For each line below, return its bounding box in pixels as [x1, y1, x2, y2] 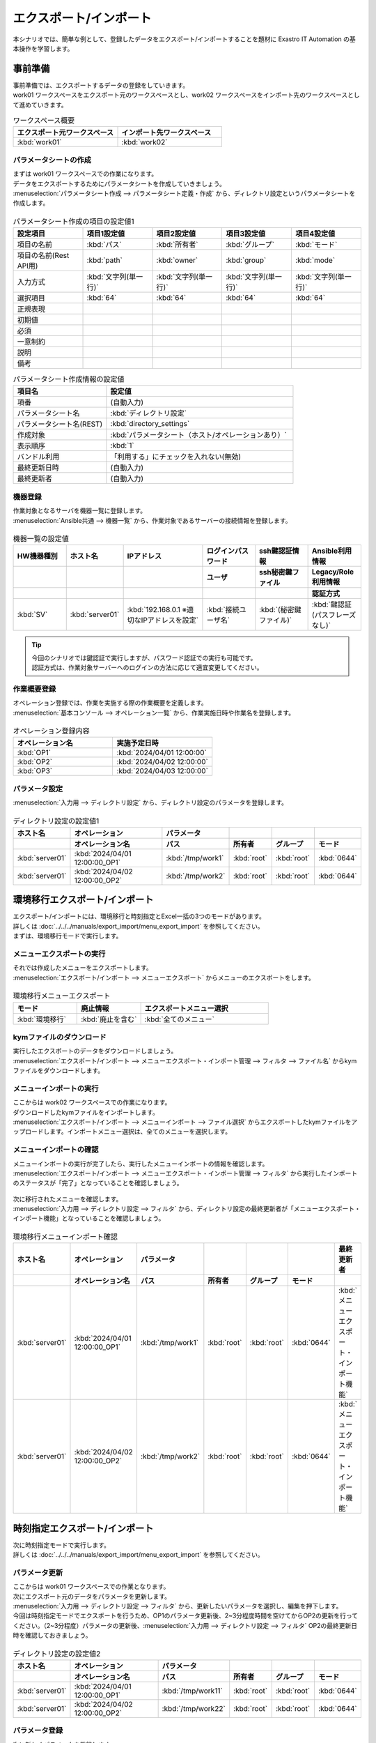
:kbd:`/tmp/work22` [162, 1704, 226, 1714]
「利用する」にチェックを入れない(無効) [110, 452, 242, 462]
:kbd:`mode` [295, 255, 336, 265]
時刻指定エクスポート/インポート [13, 1522, 154, 1534]
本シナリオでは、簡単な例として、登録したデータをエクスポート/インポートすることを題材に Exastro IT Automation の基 [13, 35, 356, 43]
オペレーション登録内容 [13, 726, 90, 736]
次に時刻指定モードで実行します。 [13, 1541, 111, 1549]
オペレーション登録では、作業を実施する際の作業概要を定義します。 [13, 699, 208, 707]
